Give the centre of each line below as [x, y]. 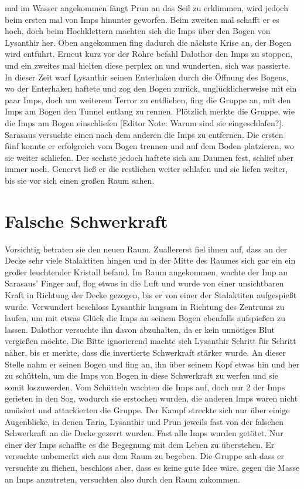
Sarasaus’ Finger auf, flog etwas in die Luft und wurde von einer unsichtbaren [144, 283]
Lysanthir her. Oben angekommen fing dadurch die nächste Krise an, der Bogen [148, 42]
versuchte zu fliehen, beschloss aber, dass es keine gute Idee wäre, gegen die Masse [152, 467]
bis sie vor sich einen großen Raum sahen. [80, 180]
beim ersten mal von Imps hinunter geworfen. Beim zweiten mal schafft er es [142, 19]
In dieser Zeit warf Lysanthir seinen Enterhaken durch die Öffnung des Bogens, [147, 77]
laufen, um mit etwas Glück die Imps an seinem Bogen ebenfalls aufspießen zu [145, 318]
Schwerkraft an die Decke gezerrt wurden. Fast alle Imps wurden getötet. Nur [144, 433]
